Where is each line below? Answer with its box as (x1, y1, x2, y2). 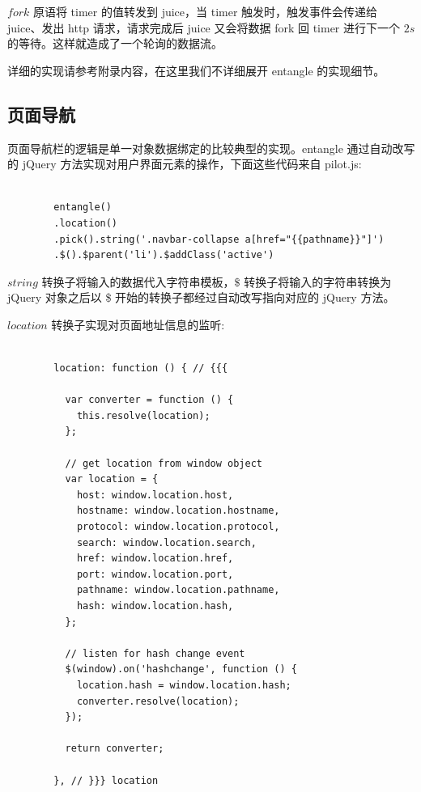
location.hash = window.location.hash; (76, 679, 291, 691)
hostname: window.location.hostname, (76, 505, 280, 517)
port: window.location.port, (76, 568, 234, 580)
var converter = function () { (65, 394, 234, 406)
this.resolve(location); (76, 409, 210, 421)
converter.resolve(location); (76, 695, 240, 707)
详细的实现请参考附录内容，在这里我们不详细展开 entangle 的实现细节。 (7, 61, 385, 78)
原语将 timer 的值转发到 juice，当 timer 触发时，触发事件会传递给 (32, 3, 378, 19)
